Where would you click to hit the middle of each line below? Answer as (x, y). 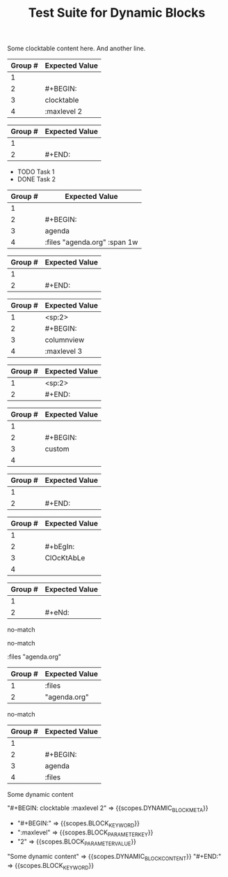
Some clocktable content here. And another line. (76, 48)
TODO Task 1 (36, 172)
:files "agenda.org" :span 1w (91, 242)
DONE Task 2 (36, 179)
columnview (65, 340)
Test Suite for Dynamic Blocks (117, 13)
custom (57, 449)
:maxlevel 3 (64, 352)
